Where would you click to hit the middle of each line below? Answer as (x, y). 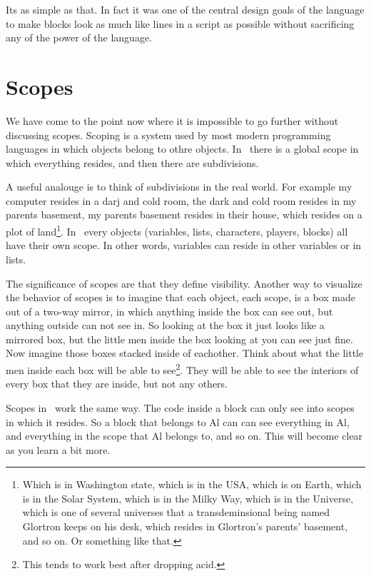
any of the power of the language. (79, 37)
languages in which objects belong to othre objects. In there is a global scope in (182, 149)
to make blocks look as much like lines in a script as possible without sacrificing (180, 23)
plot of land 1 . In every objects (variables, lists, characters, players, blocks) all (177, 230)
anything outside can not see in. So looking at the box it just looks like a (165, 325)
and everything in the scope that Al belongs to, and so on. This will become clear (184, 436)
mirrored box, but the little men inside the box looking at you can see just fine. (179, 339)
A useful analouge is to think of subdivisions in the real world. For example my (179, 187)
